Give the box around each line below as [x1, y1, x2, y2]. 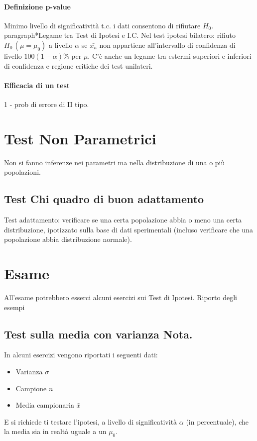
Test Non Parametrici [4, 128, 156, 148]
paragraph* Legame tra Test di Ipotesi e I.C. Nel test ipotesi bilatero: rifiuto [4, 30, 236, 40]
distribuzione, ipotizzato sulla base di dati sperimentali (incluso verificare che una [4, 224, 253, 234]
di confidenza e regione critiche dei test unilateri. [4, 60, 153, 71]
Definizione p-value [4, 1, 71, 11]
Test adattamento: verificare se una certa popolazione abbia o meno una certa [4, 215, 242, 225]
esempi [4, 302, 25, 312]
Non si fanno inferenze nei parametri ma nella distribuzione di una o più [4, 157, 225, 167]
